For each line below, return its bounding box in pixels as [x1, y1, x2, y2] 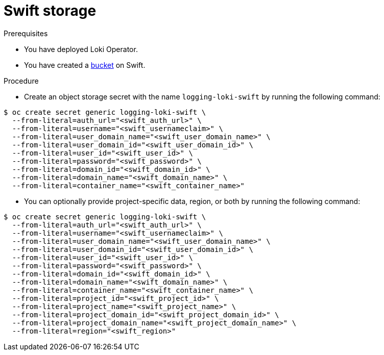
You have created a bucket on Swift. [24, 60, 146, 69]
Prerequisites [4, 29, 48, 38]
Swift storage [4, 2, 97, 19]
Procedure [4, 76, 39, 85]
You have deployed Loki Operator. [24, 44, 138, 54]
